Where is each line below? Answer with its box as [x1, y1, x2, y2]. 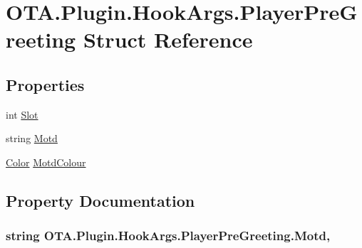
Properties [6, 73, 85, 95]
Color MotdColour [6, 154, 86, 169]
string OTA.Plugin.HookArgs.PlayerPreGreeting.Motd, [6, 227, 331, 244]
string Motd [6, 131, 58, 146]
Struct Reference [83, 25, 253, 54]
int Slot [6, 107, 38, 122]
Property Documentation [6, 189, 195, 211]
